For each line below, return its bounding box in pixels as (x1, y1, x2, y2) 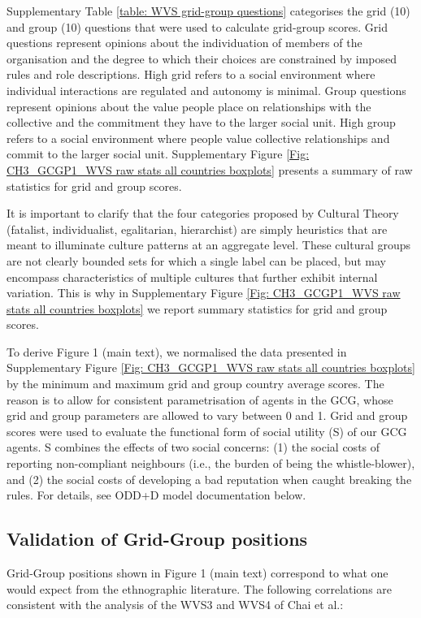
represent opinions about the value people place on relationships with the (7, 97, 371, 115)
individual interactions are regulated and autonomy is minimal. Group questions (7, 81, 406, 98)
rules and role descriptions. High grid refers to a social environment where (7, 66, 375, 83)
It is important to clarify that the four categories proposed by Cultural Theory (7, 205, 399, 222)
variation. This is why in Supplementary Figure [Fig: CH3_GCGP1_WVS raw (7, 284, 401, 301)
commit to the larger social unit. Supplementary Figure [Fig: (7, 145, 310, 162)
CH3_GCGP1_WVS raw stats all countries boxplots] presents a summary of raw (7, 161, 413, 178)
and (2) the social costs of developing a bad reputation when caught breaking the (7, 470, 412, 487)
